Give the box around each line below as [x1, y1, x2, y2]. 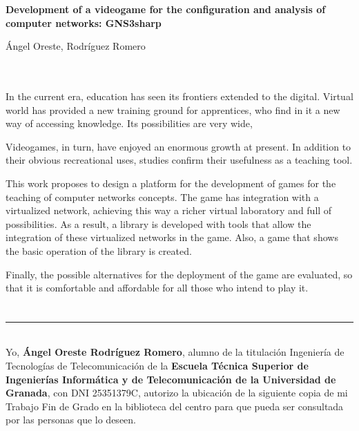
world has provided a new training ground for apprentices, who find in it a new [6, 102, 340, 117]
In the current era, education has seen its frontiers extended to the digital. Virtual [6, 88, 353, 103]
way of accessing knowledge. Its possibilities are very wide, [6, 116, 253, 131]
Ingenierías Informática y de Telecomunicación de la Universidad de [6, 372, 336, 386]
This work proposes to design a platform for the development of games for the [6, 175, 336, 190]
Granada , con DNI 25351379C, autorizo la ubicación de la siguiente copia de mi [6, 385, 348, 400]
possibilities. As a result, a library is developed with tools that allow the [6, 216, 311, 231]
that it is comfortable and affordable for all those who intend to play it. [6, 280, 309, 295]
